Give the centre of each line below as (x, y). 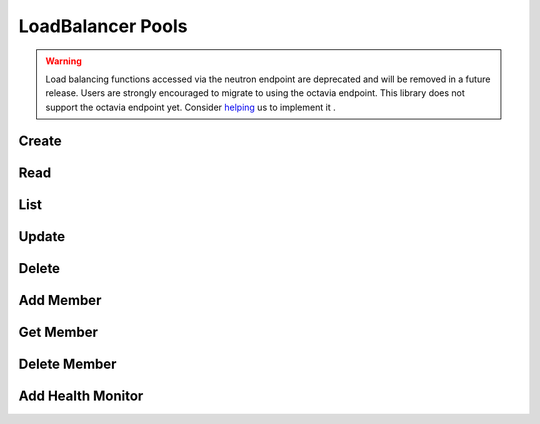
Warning (63, 61)
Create (40, 140)
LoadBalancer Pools (103, 26)
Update (42, 236)
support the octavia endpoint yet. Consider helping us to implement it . (190, 107)
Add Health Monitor (81, 395)
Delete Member (67, 363)
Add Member (60, 300)
